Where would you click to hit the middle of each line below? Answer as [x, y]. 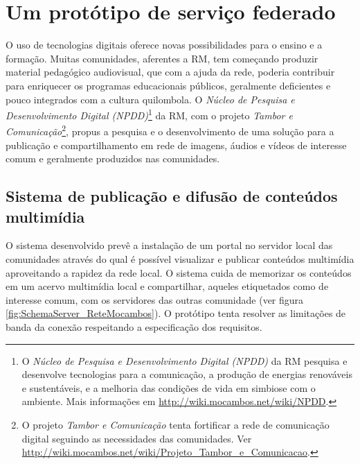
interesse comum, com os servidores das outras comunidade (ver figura [155, 299]
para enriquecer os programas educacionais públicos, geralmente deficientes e [168, 85]
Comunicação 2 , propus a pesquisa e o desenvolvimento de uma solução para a [170, 130]
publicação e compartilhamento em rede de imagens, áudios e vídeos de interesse [176, 145]
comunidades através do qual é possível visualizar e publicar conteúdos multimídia [180, 258]
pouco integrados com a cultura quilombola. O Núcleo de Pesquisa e [150, 99]
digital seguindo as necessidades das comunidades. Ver [137, 438]
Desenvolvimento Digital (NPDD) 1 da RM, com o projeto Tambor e [149, 114]
